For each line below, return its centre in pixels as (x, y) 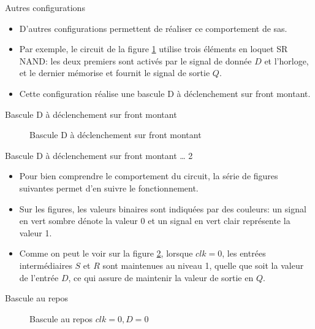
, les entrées (244, 253)
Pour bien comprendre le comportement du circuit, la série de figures (149, 176)
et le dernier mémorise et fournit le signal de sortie (115, 73)
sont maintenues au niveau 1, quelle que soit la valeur (203, 265)
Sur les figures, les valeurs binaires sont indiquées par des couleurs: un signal (163, 208)
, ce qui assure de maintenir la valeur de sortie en (161, 277)
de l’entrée (39, 277)
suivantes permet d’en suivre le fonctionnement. (109, 188)
